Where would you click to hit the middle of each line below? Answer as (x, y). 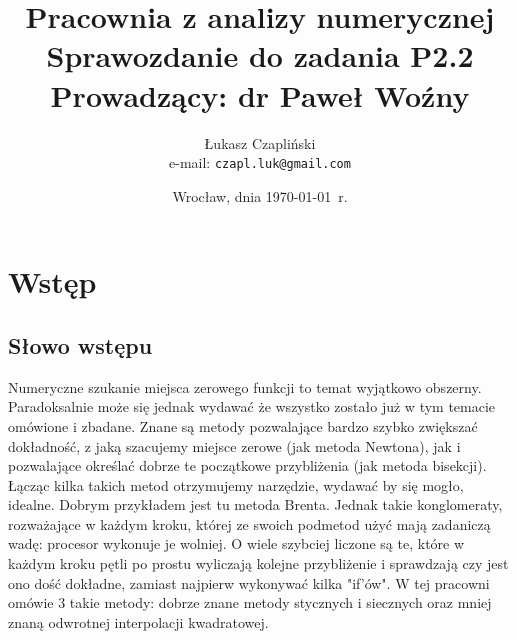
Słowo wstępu (80, 344)
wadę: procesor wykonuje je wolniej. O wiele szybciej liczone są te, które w (236, 543)
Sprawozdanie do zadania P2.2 (260, 55)
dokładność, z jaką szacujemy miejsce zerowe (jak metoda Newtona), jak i (234, 445)
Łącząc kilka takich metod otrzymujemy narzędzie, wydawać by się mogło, (236, 484)
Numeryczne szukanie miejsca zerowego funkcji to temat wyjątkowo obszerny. (245, 386)
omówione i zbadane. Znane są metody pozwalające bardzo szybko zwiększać (243, 425)
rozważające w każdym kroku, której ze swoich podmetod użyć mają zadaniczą (249, 523)
